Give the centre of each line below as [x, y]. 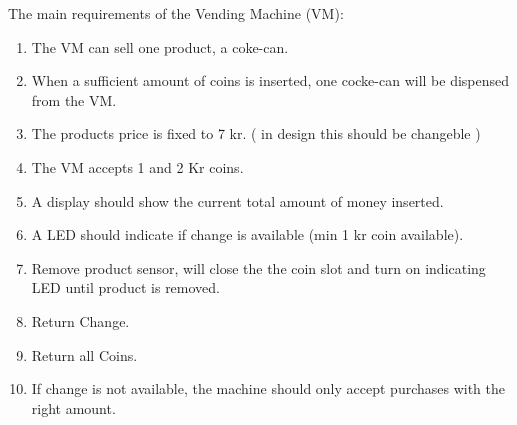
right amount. [73, 407]
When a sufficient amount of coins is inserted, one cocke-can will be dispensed [270, 80]
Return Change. [80, 320]
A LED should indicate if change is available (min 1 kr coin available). [247, 234]
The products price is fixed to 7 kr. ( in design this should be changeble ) [256, 133]
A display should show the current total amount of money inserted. [237, 200]
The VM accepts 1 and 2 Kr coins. [137, 166]
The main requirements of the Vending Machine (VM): [176, 13]
